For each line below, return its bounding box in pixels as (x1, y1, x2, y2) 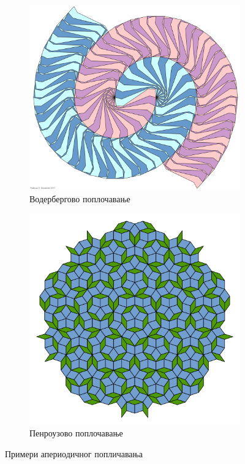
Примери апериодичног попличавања (5, 447, 143, 460)
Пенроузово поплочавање (29, 427, 123, 439)
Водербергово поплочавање (29, 192, 130, 205)
